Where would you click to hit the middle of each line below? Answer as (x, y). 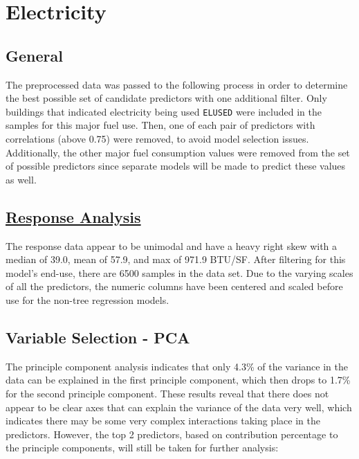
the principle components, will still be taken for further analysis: (142, 448)
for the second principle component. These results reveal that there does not (167, 393)
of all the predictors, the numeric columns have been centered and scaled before (174, 286)
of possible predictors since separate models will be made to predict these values (176, 166)
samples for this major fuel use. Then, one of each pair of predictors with (160, 125)
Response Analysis (73, 216)
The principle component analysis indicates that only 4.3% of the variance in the (177, 366)
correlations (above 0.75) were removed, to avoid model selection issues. (157, 139)
